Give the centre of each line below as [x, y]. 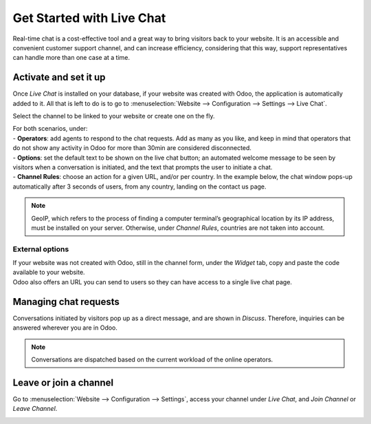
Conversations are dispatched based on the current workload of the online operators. [152, 359]
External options [41, 249]
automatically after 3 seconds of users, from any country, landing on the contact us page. [140, 187]
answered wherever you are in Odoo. [65, 328]
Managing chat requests [66, 302]
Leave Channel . [35, 409]
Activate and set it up [59, 77]
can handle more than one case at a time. [71, 58]
